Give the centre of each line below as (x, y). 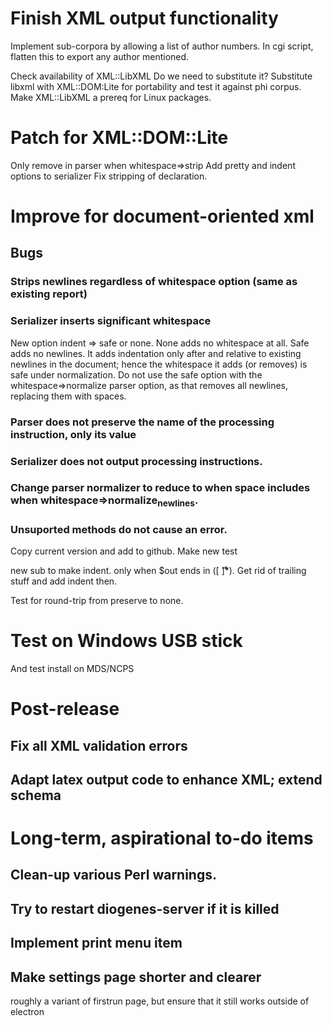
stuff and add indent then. (64, 581)
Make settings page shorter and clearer (136, 977)
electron (27, 1012)
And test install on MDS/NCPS (72, 668)
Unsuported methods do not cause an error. (119, 529)
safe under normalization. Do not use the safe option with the (136, 374)
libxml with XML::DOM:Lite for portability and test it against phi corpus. (156, 86)
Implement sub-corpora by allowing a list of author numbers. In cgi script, (162, 46)
